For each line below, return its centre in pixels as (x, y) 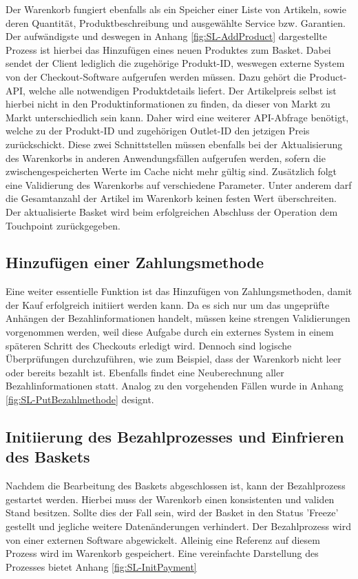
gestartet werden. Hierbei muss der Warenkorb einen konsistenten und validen (170, 499)
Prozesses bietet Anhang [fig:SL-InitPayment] (101, 566)
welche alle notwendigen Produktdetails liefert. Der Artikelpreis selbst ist (182, 90)
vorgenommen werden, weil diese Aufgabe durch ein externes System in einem (170, 332)
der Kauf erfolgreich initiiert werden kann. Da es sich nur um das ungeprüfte (168, 304)
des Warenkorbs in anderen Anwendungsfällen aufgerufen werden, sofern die (166, 158)
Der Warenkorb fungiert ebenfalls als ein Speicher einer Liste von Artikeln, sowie (176, 9)
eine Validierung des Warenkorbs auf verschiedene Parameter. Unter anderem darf (179, 184)
